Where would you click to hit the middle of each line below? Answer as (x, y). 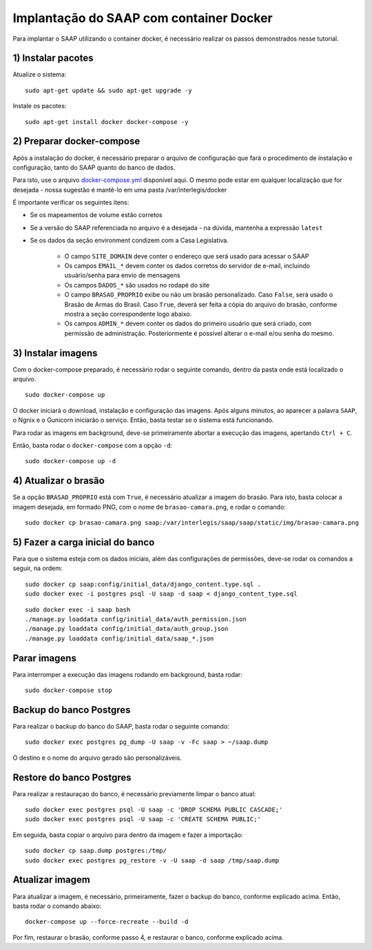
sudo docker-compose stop (69, 690)
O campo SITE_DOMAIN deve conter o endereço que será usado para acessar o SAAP (187, 256)
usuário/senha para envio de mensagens (122, 275)
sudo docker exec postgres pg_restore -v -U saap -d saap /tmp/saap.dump (152, 860)
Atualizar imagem (52, 880)
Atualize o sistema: (40, 74)
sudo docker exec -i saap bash (78, 609)
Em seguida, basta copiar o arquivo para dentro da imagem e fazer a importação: (128, 835)
